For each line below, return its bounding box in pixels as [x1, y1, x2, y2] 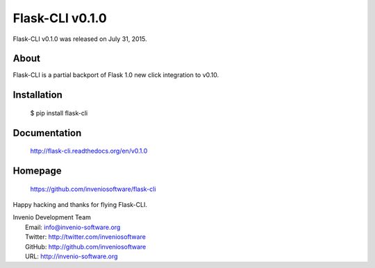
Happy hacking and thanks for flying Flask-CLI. [12, 201, 147, 209]
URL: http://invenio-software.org [25, 252, 118, 260]
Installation [12, 89, 62, 101]
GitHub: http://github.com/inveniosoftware [25, 242, 147, 251]
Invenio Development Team [12, 213, 92, 221]
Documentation [12, 127, 82, 139]
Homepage [12, 165, 62, 177]
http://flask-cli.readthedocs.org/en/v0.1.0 [30, 146, 148, 156]
